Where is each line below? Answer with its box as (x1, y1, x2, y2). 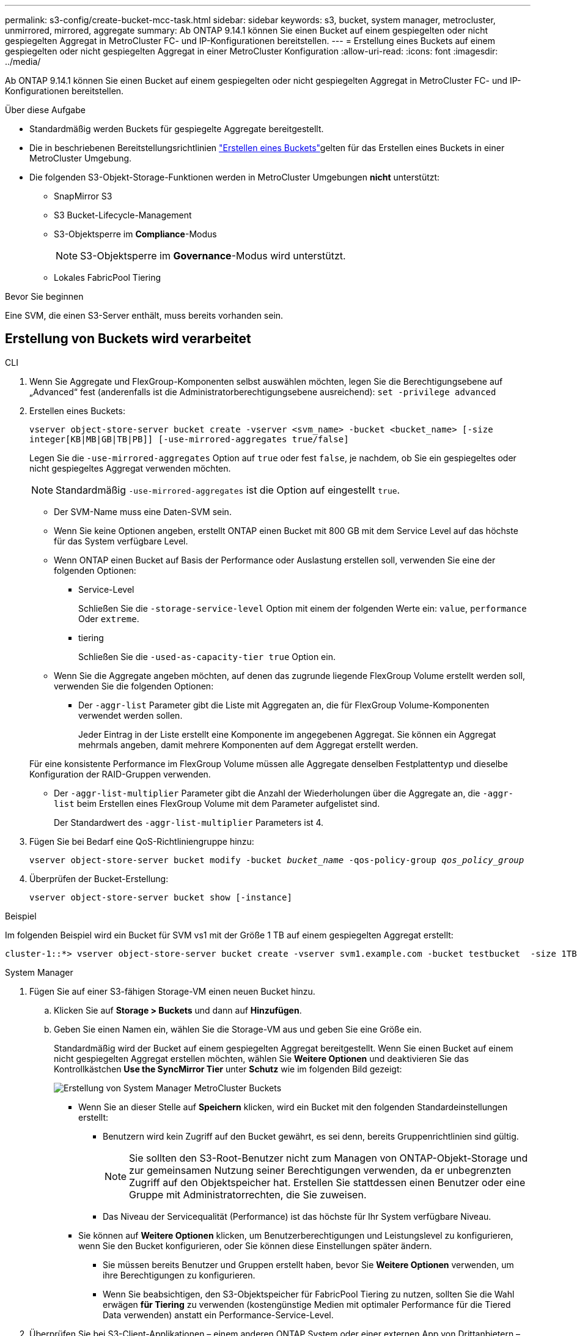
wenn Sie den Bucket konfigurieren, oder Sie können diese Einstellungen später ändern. (78, 1240, 432, 1251)
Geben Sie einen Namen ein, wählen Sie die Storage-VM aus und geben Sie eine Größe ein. (54, 1023, 422, 1034)
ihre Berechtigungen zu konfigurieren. (103, 1269, 255, 1280)
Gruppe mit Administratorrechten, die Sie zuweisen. (129, 1188, 367, 1201)
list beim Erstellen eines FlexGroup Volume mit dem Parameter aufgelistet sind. (54, 798, 380, 809)
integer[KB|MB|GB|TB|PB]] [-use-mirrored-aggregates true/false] (29, 434, 349, 444)
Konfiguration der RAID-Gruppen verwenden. (29, 768, 211, 779)
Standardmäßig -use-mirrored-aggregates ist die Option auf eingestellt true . (56, 483, 400, 496)
